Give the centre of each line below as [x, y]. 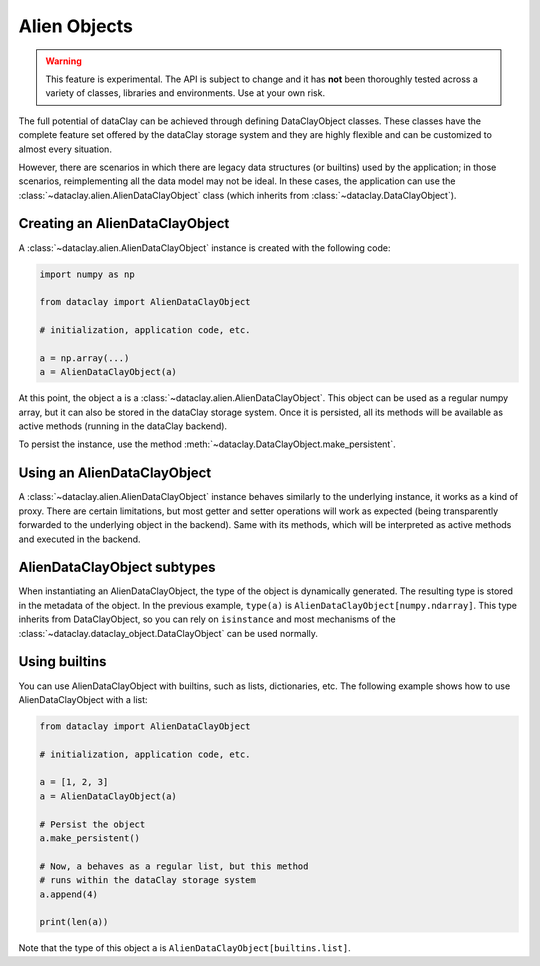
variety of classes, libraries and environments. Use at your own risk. [185, 93]
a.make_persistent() [89, 838]
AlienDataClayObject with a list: [83, 699]
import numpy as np [87, 274]
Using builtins [62, 661]
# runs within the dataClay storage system [148, 880]
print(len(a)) [74, 922]
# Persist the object [92, 824]
